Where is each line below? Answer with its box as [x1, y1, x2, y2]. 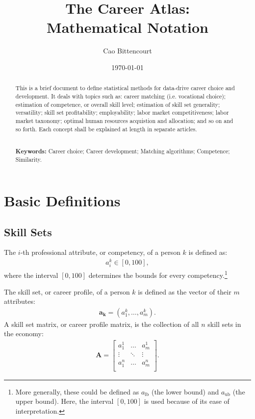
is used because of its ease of [144, 396, 229, 406]
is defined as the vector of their [138, 286, 231, 296]
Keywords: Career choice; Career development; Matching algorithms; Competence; [15, 147, 230, 155]
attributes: [4, 296, 35, 306]
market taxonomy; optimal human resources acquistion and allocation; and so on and [15, 116, 233, 124]
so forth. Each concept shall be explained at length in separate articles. [15, 124, 197, 133]
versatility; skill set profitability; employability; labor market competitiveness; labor [15, 108, 229, 117]
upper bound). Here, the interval [15, 396, 114, 406]
